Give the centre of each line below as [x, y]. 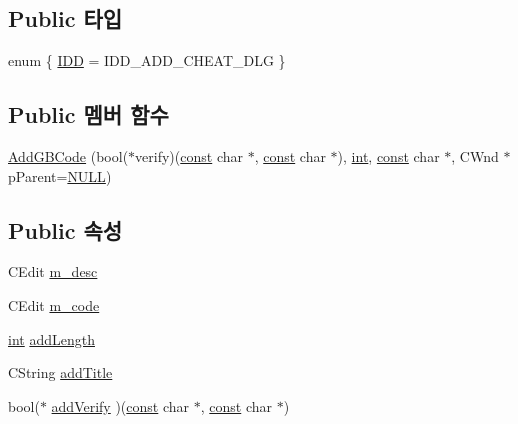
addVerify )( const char [120, 405]
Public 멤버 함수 [88, 114]
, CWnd [475, 156]
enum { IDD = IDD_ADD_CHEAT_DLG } [147, 60]
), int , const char [388, 156]
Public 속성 [65, 229]
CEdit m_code [54, 304]
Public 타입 [65, 18]
